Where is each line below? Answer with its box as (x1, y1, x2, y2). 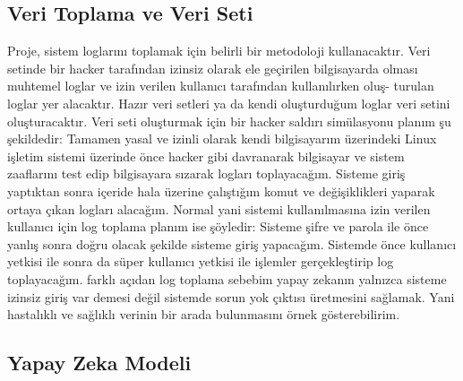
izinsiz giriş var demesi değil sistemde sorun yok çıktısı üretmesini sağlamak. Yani (7, 287, 455, 306)
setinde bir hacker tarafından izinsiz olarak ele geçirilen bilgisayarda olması (7, 58, 418, 77)
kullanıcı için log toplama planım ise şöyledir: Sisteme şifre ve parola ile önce (7, 217, 429, 236)
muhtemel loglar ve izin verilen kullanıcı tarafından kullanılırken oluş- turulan (7, 76, 434, 95)
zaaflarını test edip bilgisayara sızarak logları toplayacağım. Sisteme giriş (7, 164, 406, 183)
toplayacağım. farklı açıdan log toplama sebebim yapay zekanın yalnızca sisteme (7, 269, 447, 288)
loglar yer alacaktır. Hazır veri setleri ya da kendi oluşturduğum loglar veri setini (7, 93, 450, 112)
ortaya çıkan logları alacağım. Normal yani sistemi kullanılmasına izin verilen (7, 199, 431, 218)
